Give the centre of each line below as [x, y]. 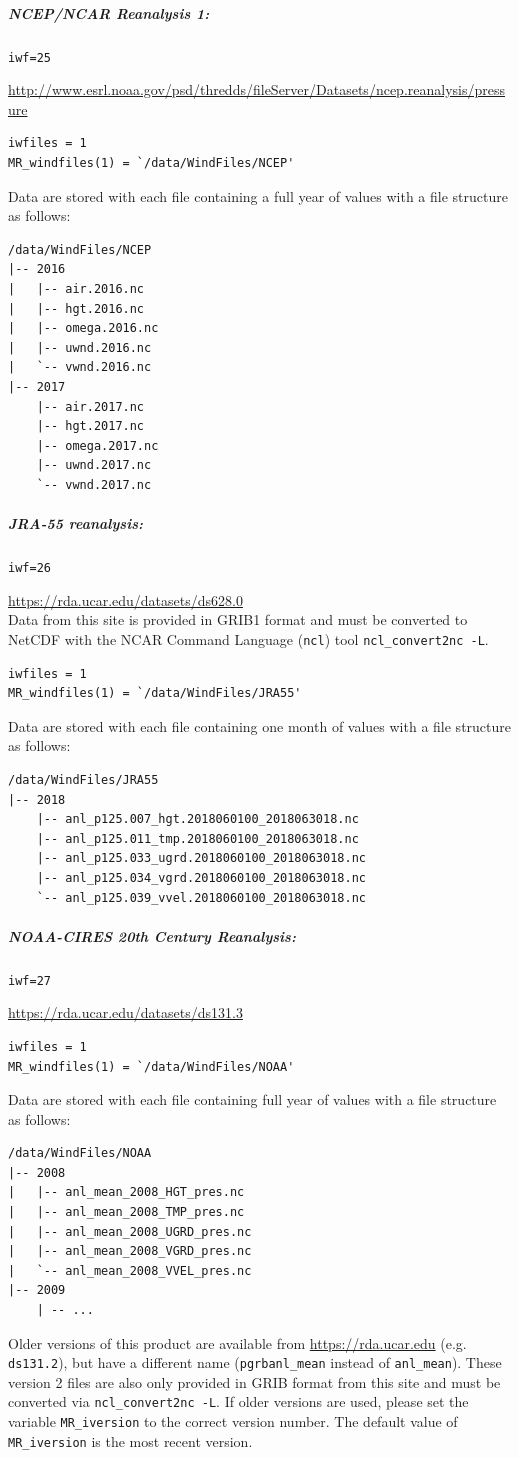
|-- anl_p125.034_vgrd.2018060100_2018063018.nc [201, 877]
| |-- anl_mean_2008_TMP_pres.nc [126, 1212]
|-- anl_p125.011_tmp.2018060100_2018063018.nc [197, 838]
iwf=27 [29, 980]
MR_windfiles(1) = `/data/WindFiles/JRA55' [155, 693]
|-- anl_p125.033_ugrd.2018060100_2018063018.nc [201, 858]
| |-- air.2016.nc [76, 288]
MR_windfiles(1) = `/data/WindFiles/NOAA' [151, 1066]
